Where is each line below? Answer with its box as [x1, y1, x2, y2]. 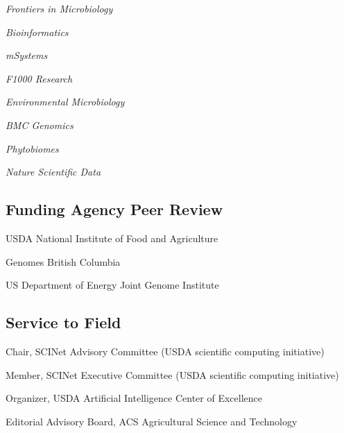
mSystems [6, 48, 48, 62]
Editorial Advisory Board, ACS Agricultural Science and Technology [6, 414, 298, 428]
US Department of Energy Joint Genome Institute [6, 278, 219, 292]
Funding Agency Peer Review [6, 198, 223, 220]
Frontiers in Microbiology [6, 1, 113, 15]
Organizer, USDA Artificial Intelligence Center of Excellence [6, 391, 262, 405]
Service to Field [6, 312, 121, 333]
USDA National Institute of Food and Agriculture [6, 230, 218, 245]
